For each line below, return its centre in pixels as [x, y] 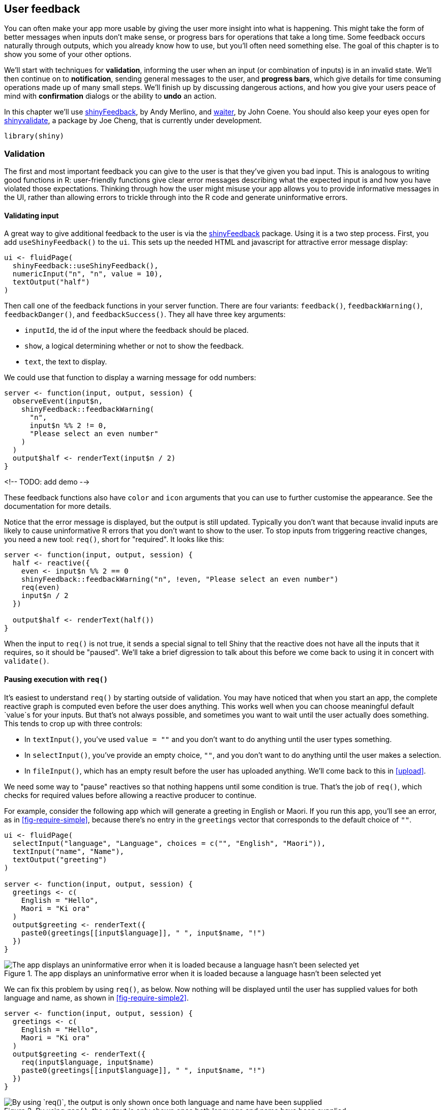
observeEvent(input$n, [57, 401]
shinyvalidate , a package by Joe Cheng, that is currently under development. [133, 121]
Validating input [32, 215]
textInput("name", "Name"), [68, 851]
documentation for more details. [58, 506]
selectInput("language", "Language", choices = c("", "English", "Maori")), [169, 843]
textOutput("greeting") [60, 859]
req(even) [40, 588]
